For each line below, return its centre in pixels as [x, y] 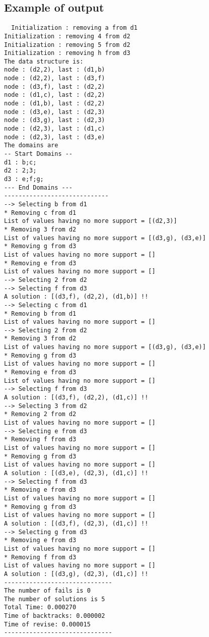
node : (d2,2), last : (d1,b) [55, 70]
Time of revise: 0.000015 [47, 624]
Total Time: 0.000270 [40, 607]
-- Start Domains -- [39, 154]
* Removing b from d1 [40, 313]
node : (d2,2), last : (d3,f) [55, 78]
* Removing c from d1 [40, 213]
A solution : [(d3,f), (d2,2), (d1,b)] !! [76, 297]
